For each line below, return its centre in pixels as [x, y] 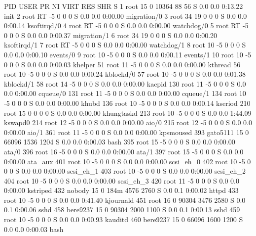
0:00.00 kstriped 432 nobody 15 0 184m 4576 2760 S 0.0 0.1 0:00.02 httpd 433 [121, 190]
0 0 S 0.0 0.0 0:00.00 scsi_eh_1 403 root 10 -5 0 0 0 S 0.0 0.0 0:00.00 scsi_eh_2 [125, 171]
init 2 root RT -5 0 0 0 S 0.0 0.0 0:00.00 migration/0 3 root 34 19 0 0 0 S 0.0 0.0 [126, 16]
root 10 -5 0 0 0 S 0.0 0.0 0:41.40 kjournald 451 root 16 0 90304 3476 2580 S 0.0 [125, 200]
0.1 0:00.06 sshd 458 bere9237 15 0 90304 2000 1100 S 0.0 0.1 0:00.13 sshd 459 [122, 210]
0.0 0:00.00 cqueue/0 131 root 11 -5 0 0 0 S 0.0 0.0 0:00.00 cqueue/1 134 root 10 [125, 93]
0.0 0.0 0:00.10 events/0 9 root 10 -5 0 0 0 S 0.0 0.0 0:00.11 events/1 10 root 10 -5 [128, 54]
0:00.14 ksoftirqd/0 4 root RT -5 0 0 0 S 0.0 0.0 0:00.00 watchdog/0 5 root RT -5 [126, 25]
